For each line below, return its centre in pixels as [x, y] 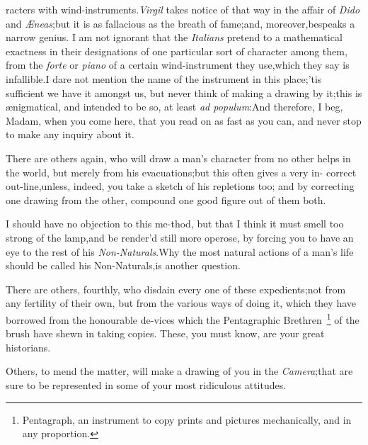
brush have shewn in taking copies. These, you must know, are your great [165, 333]
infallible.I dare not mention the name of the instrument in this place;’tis [164, 78]
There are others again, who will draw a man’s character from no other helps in [178, 158]
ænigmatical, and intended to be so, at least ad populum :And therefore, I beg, [174, 107]
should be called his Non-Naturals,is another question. [123, 265]
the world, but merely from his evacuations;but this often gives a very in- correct [181, 172]
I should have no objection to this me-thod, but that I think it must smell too [175, 224]
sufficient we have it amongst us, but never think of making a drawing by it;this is [184, 92]
